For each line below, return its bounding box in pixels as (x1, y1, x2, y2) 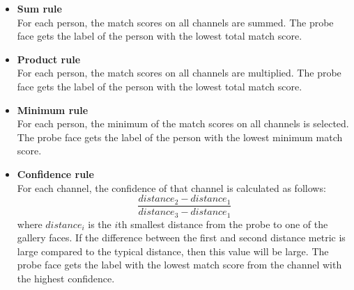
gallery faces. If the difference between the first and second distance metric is (17, 230, 346, 245)
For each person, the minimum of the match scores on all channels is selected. (17, 116, 349, 131)
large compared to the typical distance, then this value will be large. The (17, 243, 329, 258)
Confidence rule (17, 166, 94, 181)
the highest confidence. (17, 271, 115, 286)
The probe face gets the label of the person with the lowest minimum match (17, 129, 343, 144)
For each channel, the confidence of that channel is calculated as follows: (17, 180, 326, 195)
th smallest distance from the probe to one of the (118, 216, 328, 231)
